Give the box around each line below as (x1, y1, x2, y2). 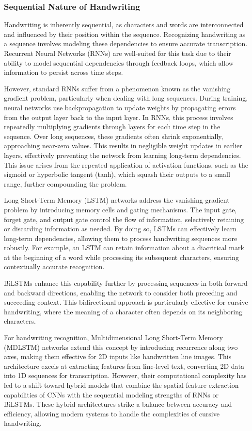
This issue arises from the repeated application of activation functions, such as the (4, 159, 248, 170)
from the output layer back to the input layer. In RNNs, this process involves (4, 112, 233, 122)
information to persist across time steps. (4, 67, 123, 77)
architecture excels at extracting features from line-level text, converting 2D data (4, 361, 244, 371)
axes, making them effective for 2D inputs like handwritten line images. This (4, 351, 232, 362)
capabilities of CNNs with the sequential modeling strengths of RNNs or (4, 389, 219, 399)
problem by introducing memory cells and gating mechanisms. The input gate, (4, 204, 237, 214)
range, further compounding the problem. (4, 178, 127, 189)
